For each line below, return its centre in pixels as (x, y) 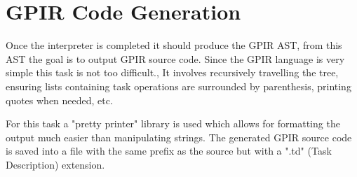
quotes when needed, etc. (59, 100)
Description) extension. (55, 164)
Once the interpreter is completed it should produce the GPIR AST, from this (174, 45)
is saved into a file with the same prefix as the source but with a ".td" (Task (169, 151)
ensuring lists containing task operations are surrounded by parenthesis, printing (178, 86)
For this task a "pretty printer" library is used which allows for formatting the (173, 123)
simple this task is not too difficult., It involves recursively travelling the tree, (172, 72)
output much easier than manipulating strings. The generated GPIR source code (179, 137)
